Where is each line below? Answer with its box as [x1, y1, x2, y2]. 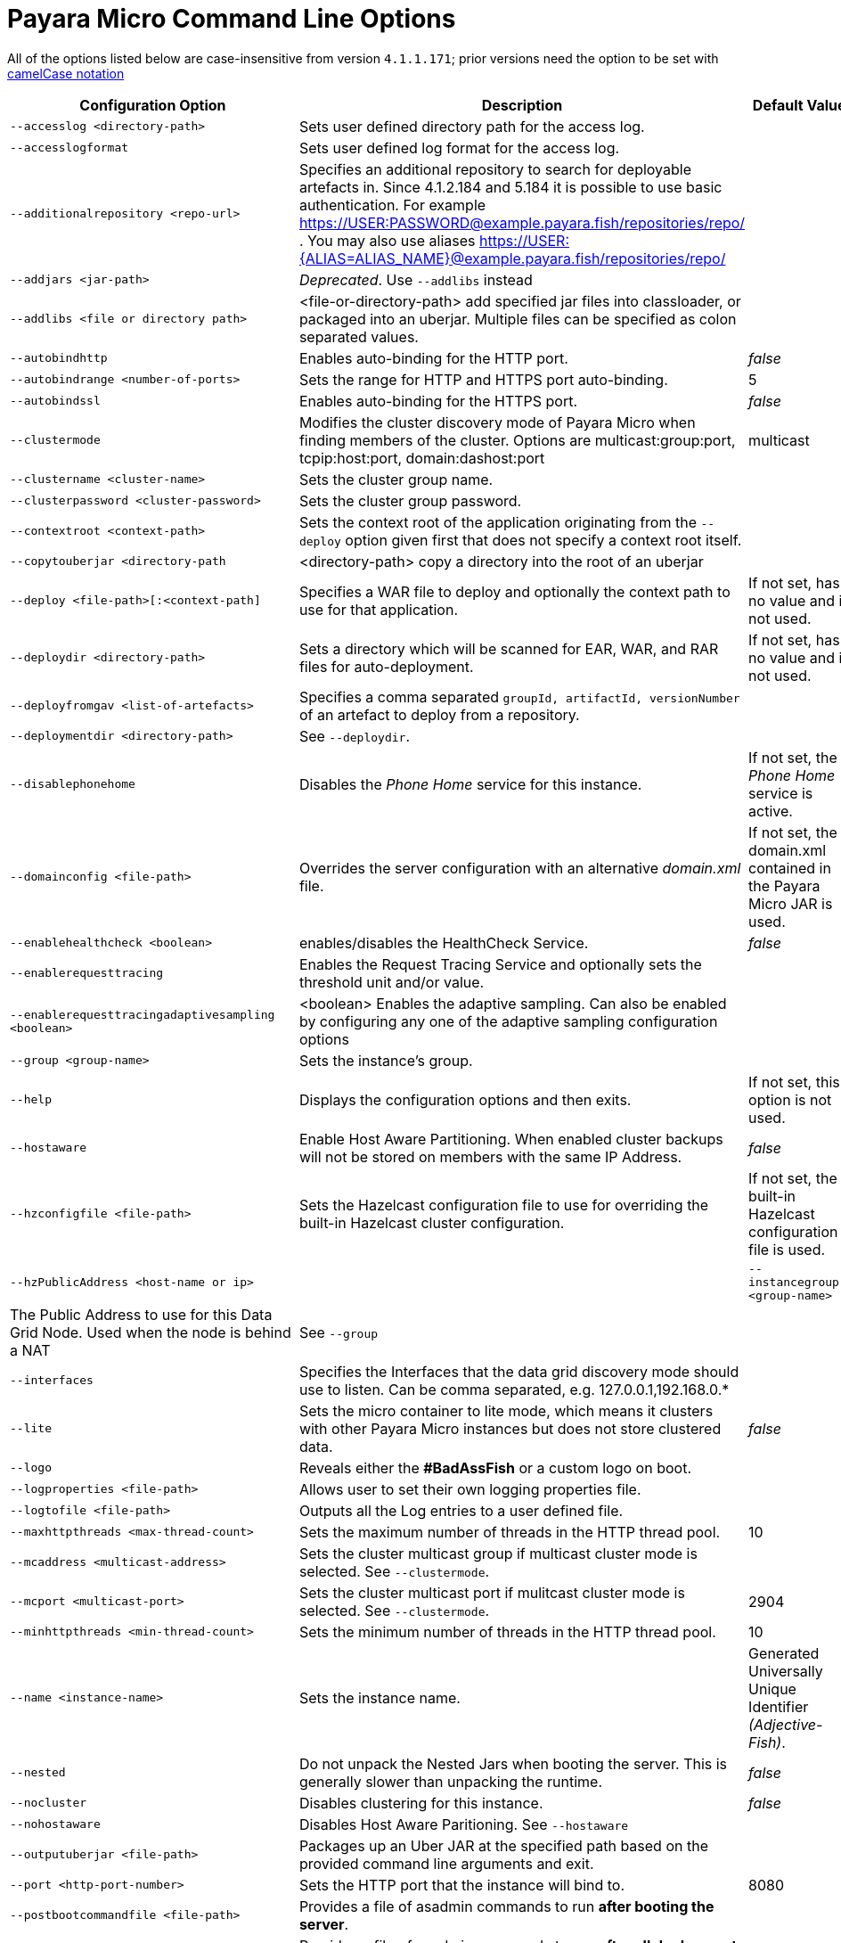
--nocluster [10, 1796, 87, 1810]
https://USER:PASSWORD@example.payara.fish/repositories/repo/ [298, 213, 746, 232]
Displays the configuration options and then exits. [298, 1090, 632, 1109]
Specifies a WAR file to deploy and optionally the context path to [298, 582, 731, 601]
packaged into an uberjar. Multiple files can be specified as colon [298, 309, 737, 328]
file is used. [748, 1240, 826, 1258]
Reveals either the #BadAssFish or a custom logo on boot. [298, 1458, 691, 1477]
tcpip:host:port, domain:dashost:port [298, 448, 545, 467]
